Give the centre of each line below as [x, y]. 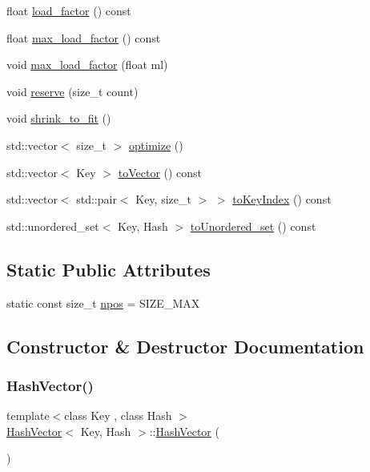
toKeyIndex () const [282, 199]
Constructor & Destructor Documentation [185, 346]
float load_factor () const [69, 10]
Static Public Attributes [109, 269]
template [28, 416]
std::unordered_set [53, 226]
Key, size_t [163, 199]
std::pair [97, 199]
